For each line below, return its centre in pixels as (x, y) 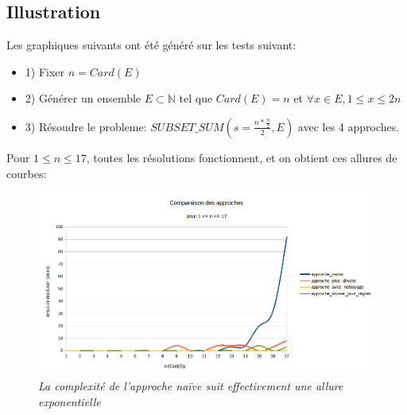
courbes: (27, 173)
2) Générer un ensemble (83, 98)
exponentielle (70, 401)
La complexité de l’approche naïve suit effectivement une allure (191, 386)
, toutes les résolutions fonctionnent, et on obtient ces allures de (242, 157)
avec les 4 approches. (349, 126)
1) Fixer (45, 71)
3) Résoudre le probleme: (86, 126)
